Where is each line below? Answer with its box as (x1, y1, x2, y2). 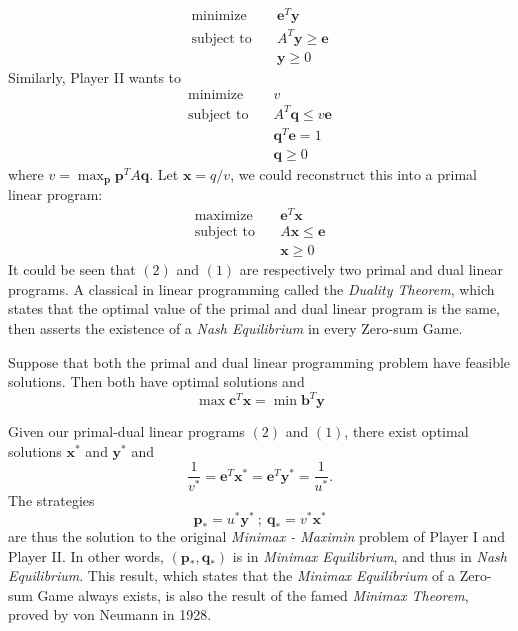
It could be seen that (8, 259, 136, 280)
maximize (194, 209, 253, 224)
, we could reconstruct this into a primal (230, 163, 477, 184)
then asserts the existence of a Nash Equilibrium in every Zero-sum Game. (8, 317, 463, 338)
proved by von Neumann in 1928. (8, 604, 212, 625)
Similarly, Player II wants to (8, 66, 182, 87)
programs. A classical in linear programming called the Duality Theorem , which (8, 278, 495, 299)
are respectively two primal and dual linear (239, 259, 503, 280)
